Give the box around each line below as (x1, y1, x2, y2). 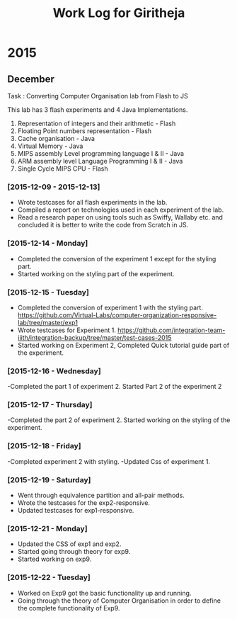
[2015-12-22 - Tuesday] (7, 572, 91, 582)
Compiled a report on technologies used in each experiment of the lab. (17, 205, 224, 214)
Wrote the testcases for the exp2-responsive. (17, 499, 151, 507)
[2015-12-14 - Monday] (7, 239, 88, 249)
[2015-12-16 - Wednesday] (7, 366, 101, 376)
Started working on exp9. (17, 555, 92, 564)
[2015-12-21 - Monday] (7, 524, 88, 533)
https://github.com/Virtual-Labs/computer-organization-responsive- (17, 310, 217, 319)
